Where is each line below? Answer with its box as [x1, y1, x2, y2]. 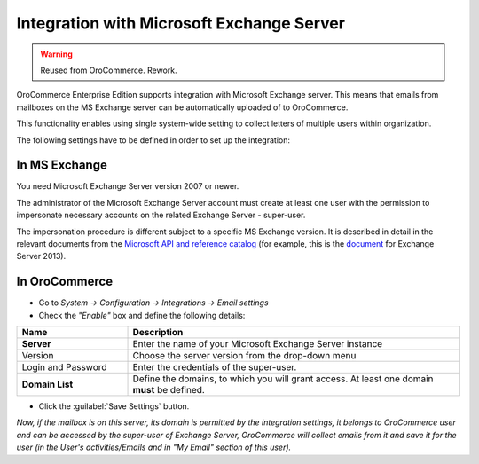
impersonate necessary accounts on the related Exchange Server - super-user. [16, 209, 306, 221]
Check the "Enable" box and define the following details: [38, 310, 246, 320]
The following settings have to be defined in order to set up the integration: [16, 134, 290, 145]
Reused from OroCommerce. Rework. [40, 65, 177, 75]
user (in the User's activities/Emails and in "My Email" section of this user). [16, 442, 292, 452]
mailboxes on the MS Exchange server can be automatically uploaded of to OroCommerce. [16, 102, 349, 113]
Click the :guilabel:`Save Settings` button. [38, 401, 190, 412]
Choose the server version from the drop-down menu [132, 350, 357, 362]
